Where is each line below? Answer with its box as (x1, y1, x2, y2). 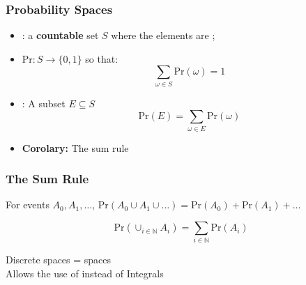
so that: (85, 51, 118, 66)
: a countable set (22, 28, 99, 43)
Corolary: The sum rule (22, 140, 129, 155)
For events (6, 197, 49, 212)
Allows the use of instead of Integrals (6, 265, 164, 280)
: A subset (22, 95, 66, 110)
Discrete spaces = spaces (6, 252, 112, 267)
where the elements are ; (111, 28, 215, 43)
